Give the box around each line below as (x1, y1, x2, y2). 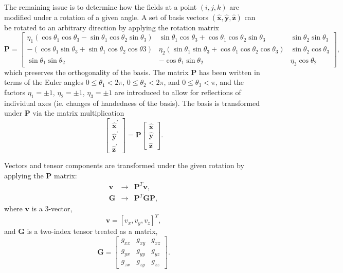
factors (4, 86, 25, 97)
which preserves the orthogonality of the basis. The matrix (4, 66, 189, 77)
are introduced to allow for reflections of (115, 86, 241, 97)
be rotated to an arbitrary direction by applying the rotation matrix (4, 22, 220, 32)
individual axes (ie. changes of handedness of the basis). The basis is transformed (4, 97, 260, 108)
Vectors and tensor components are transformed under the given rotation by (4, 160, 244, 171)
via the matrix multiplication (32, 107, 124, 118)
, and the (215, 77, 244, 87)
